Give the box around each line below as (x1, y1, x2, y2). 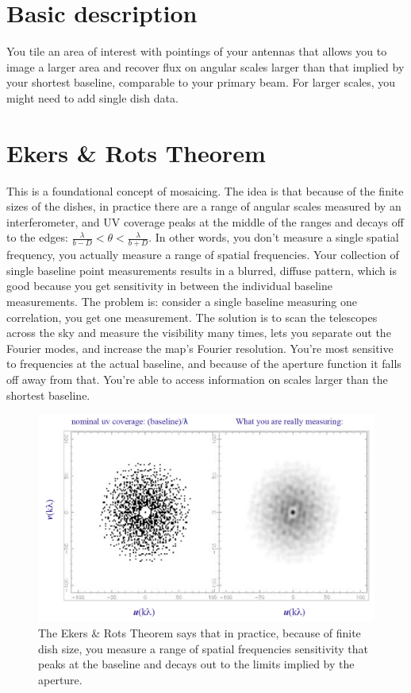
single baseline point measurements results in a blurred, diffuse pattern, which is (6, 261, 397, 278)
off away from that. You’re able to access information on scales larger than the (6, 370, 388, 387)
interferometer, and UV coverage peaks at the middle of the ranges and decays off (6, 213, 404, 230)
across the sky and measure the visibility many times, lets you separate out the (6, 324, 391, 341)
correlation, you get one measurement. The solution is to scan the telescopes (6, 308, 378, 325)
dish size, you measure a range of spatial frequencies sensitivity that (38, 640, 368, 656)
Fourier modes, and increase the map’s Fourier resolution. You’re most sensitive (6, 339, 394, 356)
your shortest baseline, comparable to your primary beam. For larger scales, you (6, 74, 396, 91)
